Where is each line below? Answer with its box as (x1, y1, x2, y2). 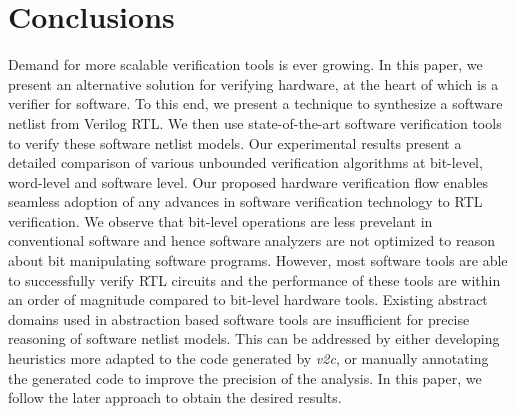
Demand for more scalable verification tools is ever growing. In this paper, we (8, 54, 483, 75)
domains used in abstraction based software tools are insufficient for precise (8, 308, 470, 329)
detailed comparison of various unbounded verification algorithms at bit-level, (8, 152, 483, 173)
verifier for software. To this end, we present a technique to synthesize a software (8, 93, 503, 114)
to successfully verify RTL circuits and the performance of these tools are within (8, 269, 501, 290)
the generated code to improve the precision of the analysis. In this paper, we (8, 367, 482, 388)
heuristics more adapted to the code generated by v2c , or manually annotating (8, 348, 489, 369)
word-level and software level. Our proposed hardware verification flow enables (8, 171, 489, 192)
